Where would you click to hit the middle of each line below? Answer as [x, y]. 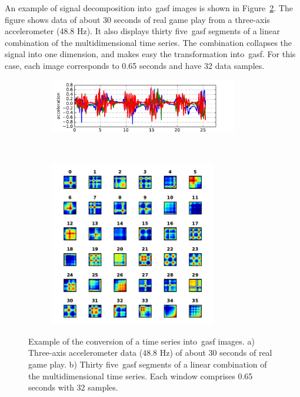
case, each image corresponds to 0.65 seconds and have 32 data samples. [135, 65]
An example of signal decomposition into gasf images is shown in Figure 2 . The [149, 8]
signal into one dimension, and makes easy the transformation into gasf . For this [150, 54]
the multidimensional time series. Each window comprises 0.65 [141, 376]
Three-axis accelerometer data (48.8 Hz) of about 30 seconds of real [150, 353]
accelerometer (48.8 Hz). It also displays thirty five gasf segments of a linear [142, 31]
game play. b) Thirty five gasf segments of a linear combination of [148, 364]
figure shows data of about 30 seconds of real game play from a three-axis [137, 19]
